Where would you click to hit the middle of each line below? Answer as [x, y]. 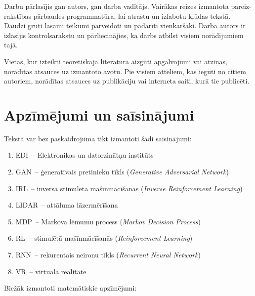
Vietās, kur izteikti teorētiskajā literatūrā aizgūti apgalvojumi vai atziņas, [116, 61]
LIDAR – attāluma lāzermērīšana [67, 205]
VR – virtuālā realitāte [51, 271]
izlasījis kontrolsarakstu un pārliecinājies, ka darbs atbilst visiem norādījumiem [124, 35]
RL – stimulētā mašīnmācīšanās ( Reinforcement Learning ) [104, 238]
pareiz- [241, 6]
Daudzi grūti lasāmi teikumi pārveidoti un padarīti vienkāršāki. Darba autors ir [125, 25]
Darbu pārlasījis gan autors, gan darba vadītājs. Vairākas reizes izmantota [116, 6]
